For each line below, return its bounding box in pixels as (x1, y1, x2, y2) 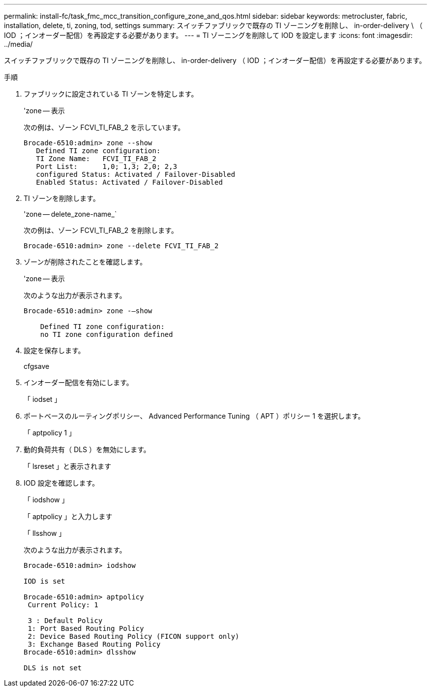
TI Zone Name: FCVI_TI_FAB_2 (36, 155, 156, 163)
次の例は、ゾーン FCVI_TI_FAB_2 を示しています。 (24, 123, 185, 132)
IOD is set (24, 577, 65, 585)
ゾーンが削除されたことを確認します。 (24, 258, 147, 266)
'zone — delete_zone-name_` (24, 210, 117, 218)
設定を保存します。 (24, 346, 85, 355)
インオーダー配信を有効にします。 (24, 378, 133, 387)
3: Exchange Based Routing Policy (28, 640, 161, 648)
